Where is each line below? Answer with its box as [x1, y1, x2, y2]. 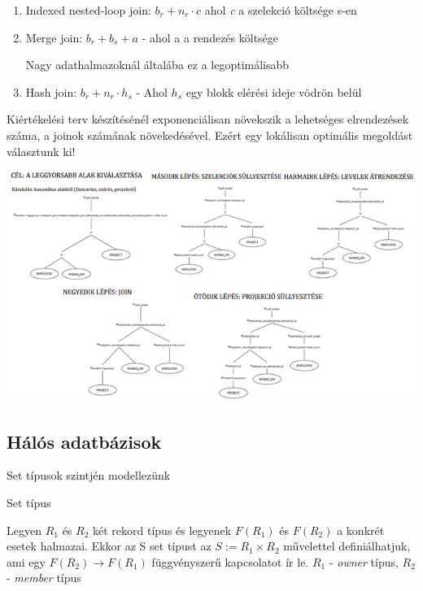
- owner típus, [329, 553, 399, 570]
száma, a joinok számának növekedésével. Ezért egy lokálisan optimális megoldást [7, 126, 413, 143]
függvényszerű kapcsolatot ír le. [151, 553, 309, 570]
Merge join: [25, 28, 83, 46]
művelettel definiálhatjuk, [283, 537, 411, 554]
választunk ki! [7, 142, 76, 159]
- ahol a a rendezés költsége [142, 28, 279, 46]
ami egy [7, 553, 46, 570]
